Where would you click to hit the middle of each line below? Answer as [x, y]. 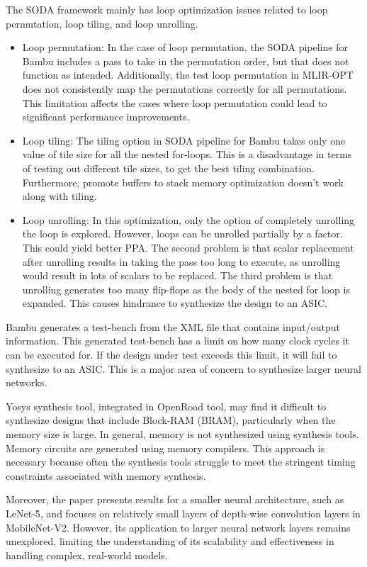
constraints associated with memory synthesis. [106, 475]
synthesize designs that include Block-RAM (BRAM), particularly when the [171, 420]
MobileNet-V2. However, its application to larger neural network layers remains [178, 527]
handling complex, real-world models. [87, 555]
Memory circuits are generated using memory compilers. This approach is [165, 448]
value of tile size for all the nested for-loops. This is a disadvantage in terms [187, 154]
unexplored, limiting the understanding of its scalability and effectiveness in [170, 541]
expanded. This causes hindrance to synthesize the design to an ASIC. [175, 303]
